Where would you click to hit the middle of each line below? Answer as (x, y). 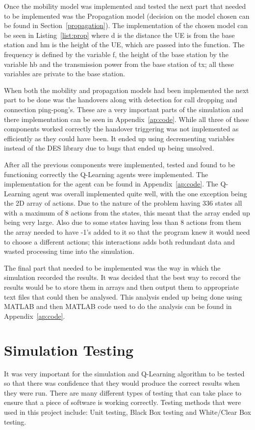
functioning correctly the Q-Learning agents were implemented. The (106, 174)
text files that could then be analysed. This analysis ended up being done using (123, 296)
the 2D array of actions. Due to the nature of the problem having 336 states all (123, 203)
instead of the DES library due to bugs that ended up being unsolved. (109, 148)
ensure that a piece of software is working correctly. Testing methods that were (123, 402)
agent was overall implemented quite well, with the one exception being (140, 193)
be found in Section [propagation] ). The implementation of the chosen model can (126, 25)
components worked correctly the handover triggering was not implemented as (121, 129)
